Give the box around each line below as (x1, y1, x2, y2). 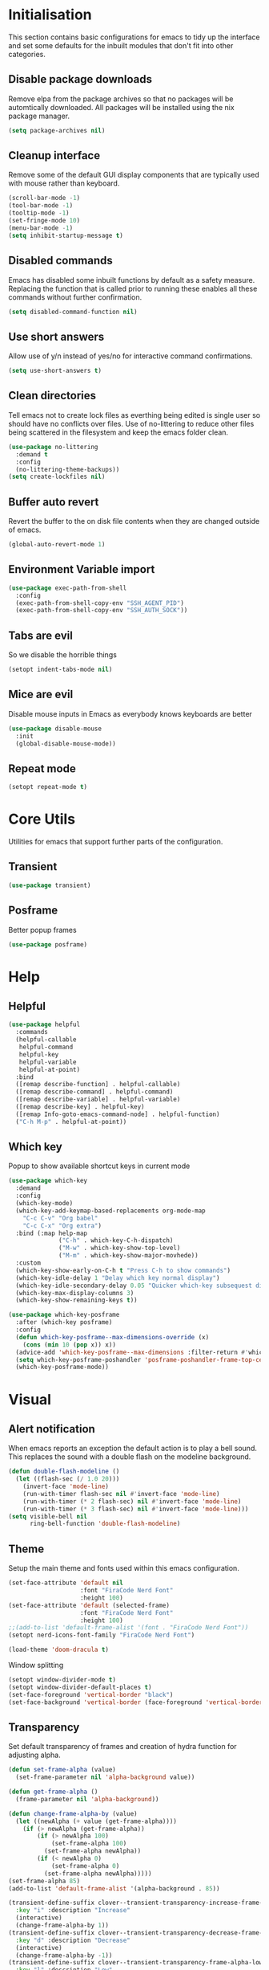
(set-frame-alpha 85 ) (8, 1877, 81, 1885)
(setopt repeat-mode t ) (8, 783, 88, 791)
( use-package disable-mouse (8, 725, 102, 733)
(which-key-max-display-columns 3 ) (15, 1289, 134, 1297)
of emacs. (8, 525, 42, 535)
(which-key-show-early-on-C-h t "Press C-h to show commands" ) (15, 1266, 231, 1274)
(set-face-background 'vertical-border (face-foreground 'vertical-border (8, 1698, 263, 1706)
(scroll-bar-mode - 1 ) (8, 194, 81, 202)
